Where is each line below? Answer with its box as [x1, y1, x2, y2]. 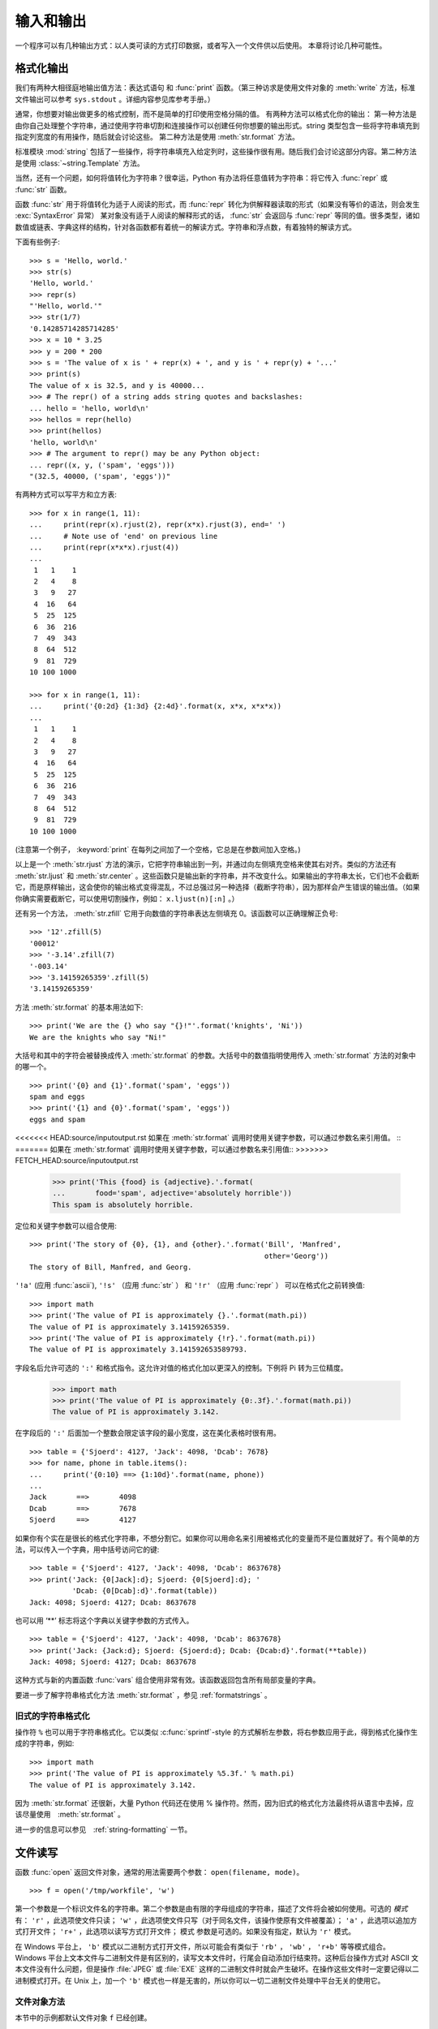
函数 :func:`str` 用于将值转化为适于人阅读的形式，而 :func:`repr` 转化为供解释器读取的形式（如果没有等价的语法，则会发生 [15, 199, 420, 209]
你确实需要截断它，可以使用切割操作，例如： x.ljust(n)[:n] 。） [15, 894, 239, 903]
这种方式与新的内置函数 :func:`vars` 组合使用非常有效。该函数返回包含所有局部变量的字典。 [15, 1675, 320, 1685]
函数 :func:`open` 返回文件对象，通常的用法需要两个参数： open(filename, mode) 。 [15, 1867, 304, 1876]
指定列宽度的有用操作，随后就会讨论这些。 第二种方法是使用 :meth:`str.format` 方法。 [15, 132, 299, 142]
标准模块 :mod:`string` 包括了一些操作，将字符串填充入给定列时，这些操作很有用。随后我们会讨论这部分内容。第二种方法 [15, 147, 417, 157]
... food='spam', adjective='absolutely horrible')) [52, 1189, 292, 1198]
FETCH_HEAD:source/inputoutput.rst [15, 1156, 139, 1165]
